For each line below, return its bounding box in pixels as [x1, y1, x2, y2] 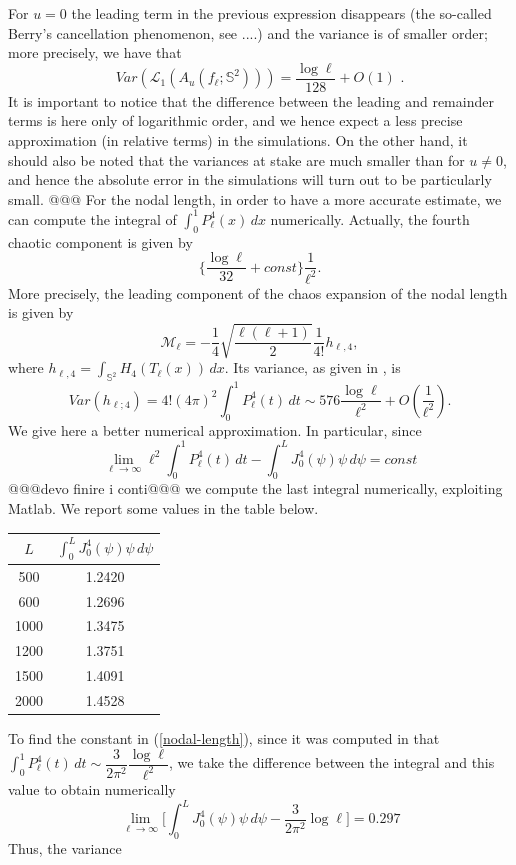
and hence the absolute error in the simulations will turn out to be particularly [8, 169, 492, 190]
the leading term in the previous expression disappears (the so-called [71, 3, 492, 23]
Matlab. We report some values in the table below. [8, 498, 319, 519]
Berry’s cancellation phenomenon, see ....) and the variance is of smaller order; [8, 22, 488, 43]
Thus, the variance [8, 837, 122, 858]
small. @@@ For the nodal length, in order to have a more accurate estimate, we [8, 188, 502, 209]
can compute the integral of [8, 208, 177, 229]
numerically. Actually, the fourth [270, 208, 470, 229]
